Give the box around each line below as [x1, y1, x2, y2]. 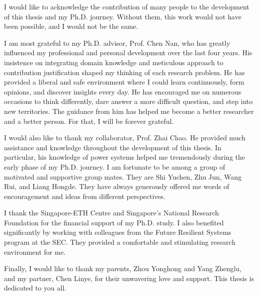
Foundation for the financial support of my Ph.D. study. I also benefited [4, 217, 224, 227]
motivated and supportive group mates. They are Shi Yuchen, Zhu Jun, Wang [4, 171, 242, 182]
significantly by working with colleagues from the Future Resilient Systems [4, 227, 232, 237]
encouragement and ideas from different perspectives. [4, 191, 166, 201]
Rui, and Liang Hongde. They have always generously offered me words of [4, 181, 229, 192]
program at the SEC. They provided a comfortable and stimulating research [4, 237, 236, 247]
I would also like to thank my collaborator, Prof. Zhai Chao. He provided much [4, 132, 246, 143]
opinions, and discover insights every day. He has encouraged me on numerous [4, 86, 242, 97]
